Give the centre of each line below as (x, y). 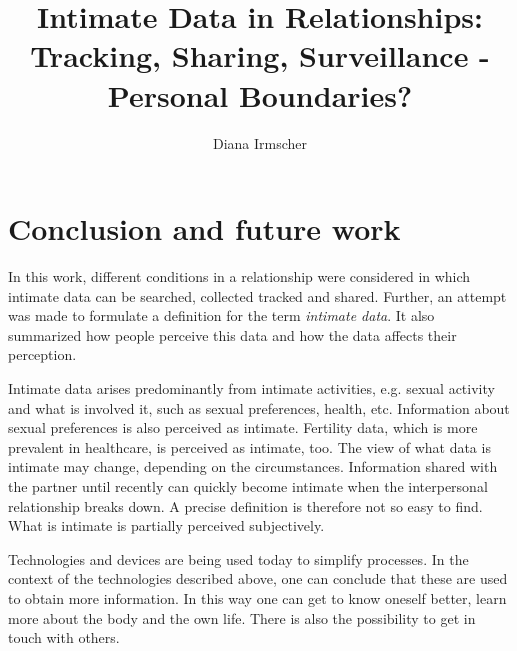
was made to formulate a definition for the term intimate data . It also (221, 315)
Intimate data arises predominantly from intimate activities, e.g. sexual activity (251, 388)
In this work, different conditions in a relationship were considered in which (239, 276)
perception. (42, 354)
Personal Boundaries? (260, 94)
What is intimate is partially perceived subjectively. (166, 525)
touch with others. (64, 637)
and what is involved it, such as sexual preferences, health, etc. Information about (259, 407)
